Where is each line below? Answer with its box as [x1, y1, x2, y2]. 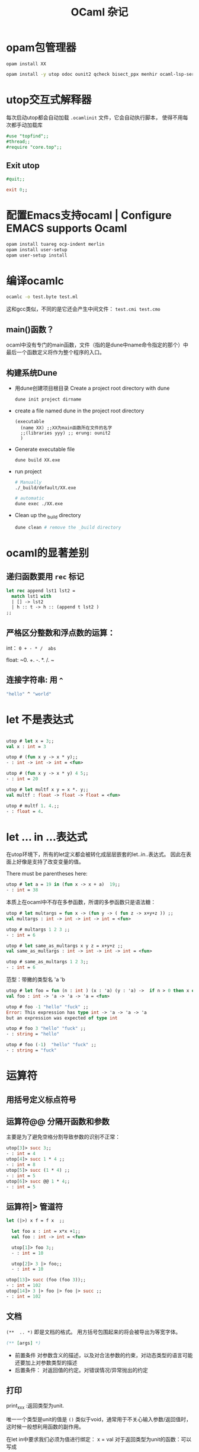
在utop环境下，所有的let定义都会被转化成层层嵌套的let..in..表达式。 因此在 [6, 851, 187, 858]
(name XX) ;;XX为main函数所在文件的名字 [20, 425, 113, 431]
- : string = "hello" [6, 1031, 60, 1037]
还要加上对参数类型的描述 [14, 1359, 78, 1366]
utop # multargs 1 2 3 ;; [6, 927, 70, 932]
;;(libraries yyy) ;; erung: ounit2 [20, 430, 111, 436]
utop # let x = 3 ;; [6, 738, 54, 744]
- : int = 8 [6, 1162, 36, 1168]
